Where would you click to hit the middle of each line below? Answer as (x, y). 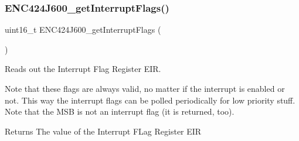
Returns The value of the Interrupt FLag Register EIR (103, 131)
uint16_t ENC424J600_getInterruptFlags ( (83, 30)
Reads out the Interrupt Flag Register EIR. (83, 69)
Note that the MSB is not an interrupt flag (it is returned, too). (120, 111)
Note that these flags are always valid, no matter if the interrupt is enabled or (145, 88)
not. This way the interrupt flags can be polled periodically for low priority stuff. (150, 100)
